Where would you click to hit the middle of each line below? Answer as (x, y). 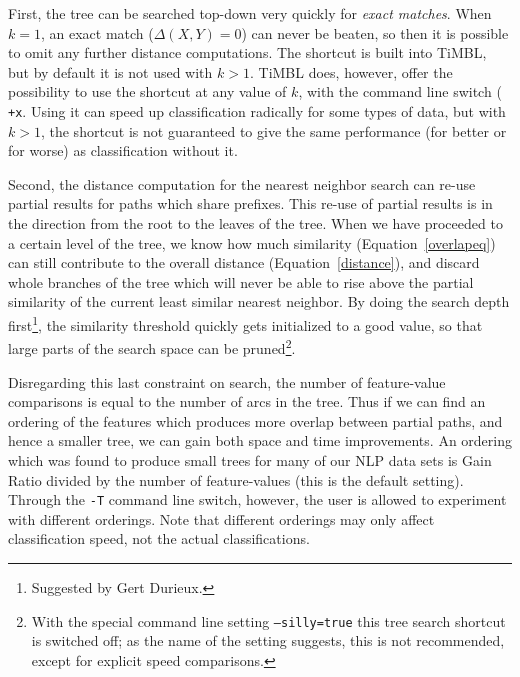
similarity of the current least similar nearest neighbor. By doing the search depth (259, 301)
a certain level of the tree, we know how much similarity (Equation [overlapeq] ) (252, 242)
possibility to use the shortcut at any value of (147, 91)
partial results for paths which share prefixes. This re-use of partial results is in (250, 203)
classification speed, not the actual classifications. (159, 538)
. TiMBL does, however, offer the (351, 71)
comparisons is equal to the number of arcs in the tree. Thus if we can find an (247, 401)
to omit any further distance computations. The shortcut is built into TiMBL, (247, 52)
